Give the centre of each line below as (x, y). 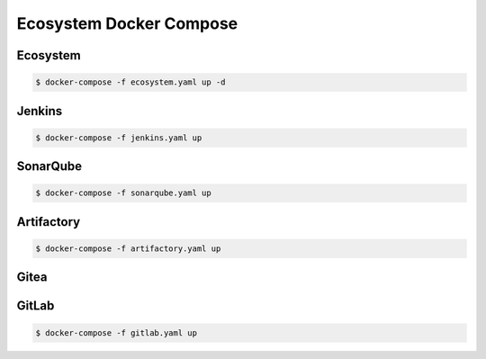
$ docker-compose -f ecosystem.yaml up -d (130, 82)
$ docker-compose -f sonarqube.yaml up (123, 193)
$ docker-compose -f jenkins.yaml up (119, 138)
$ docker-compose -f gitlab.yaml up (117, 332)
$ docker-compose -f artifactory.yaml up (128, 248)
